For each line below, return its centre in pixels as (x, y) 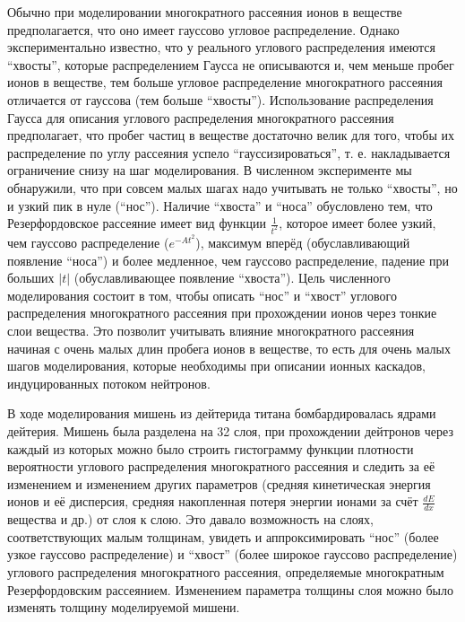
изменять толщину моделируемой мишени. (124, 607)
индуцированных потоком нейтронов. (109, 383)
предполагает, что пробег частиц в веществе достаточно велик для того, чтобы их (231, 135)
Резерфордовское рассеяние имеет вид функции (137, 223)
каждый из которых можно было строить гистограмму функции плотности (211, 448)
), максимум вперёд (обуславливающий (303, 242)
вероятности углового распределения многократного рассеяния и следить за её (221, 466)
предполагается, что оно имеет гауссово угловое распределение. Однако (203, 29)
